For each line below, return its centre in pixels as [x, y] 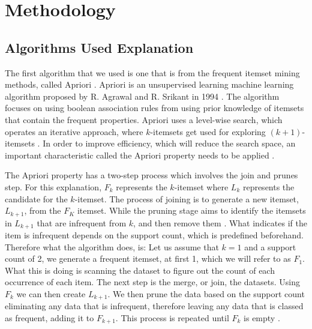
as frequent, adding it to [49, 318]
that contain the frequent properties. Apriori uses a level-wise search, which [144, 119]
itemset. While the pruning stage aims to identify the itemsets [191, 210]
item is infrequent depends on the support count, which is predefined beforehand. [154, 235]
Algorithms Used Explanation [99, 47]
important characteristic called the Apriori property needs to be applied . [140, 155]
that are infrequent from [82, 222]
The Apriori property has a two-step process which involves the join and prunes [151, 175]
